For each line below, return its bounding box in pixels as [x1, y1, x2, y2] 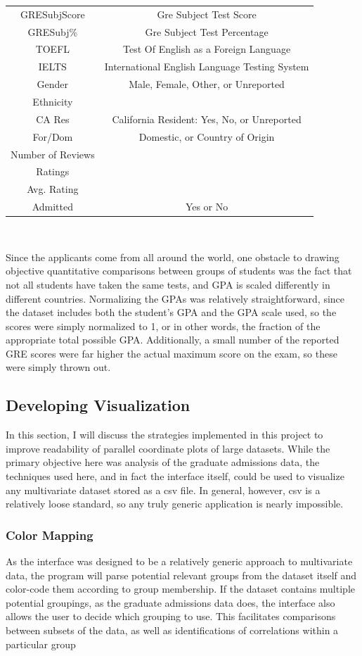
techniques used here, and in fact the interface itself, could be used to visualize [6, 469, 344, 484]
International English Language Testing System [104, 59, 309, 74]
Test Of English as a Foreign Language [123, 42, 291, 56]
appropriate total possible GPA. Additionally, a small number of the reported [6, 332, 340, 347]
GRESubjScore [20, 6, 85, 21]
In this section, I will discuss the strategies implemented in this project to [6, 427, 323, 442]
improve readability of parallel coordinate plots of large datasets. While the [6, 441, 330, 455]
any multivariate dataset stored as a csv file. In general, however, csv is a [6, 482, 321, 497]
